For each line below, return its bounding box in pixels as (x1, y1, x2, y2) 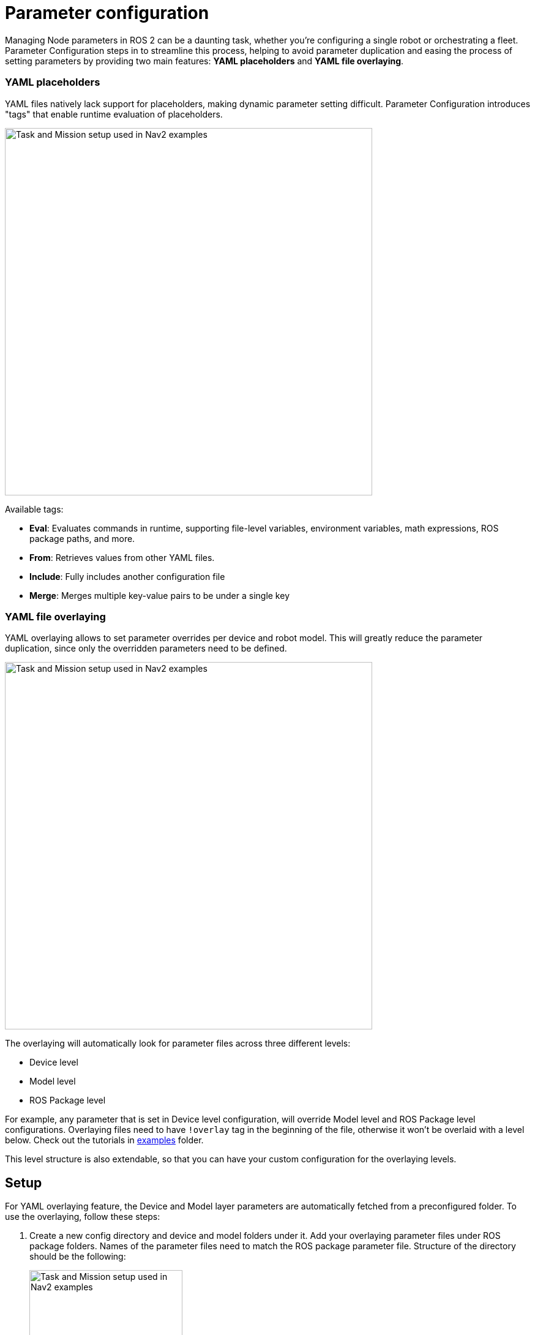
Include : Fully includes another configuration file (29, 571, 225, 582)
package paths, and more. (29, 533, 135, 544)
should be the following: (29, 1251, 126, 1262)
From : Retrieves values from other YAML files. (29, 552, 215, 563)
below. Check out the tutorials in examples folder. (5, 1135, 204, 1146)
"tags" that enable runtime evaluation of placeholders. (5, 108, 223, 119)
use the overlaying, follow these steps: (5, 1211, 160, 1222)
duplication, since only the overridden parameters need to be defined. (5, 643, 287, 654)
